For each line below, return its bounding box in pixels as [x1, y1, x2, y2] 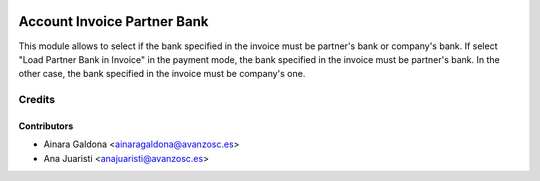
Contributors [18, 120, 74, 132]
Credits [18, 93, 55, 107]
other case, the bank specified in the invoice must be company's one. [18, 68, 306, 80]
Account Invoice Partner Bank [18, 13, 209, 30]
